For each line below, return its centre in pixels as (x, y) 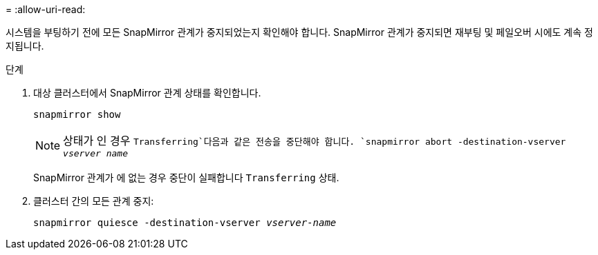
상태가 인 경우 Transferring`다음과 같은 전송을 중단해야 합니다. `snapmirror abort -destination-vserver (315, 141)
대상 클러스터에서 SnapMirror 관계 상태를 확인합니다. (147, 93)
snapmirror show (77, 114)
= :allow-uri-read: (46, 9)
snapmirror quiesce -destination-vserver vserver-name (185, 223)
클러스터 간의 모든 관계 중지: (94, 201)
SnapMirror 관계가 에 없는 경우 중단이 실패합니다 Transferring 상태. (186, 177)
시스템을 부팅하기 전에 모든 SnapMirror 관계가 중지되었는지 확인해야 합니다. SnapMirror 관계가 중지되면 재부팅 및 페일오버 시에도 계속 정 (299, 32)
